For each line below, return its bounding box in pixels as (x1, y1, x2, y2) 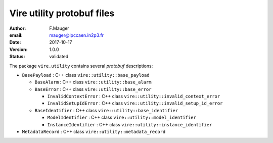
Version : (9, 46, 28, 53)
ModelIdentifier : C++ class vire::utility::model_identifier (47, 114, 197, 121)
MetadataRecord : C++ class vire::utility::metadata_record (22, 129, 166, 135)
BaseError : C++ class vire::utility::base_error (34, 86, 152, 92)
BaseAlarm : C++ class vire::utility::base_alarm (34, 79, 152, 85)
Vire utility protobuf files (9, 8, 115, 19)
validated (49, 54, 69, 60)
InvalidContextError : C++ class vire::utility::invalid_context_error (47, 93, 220, 100)
